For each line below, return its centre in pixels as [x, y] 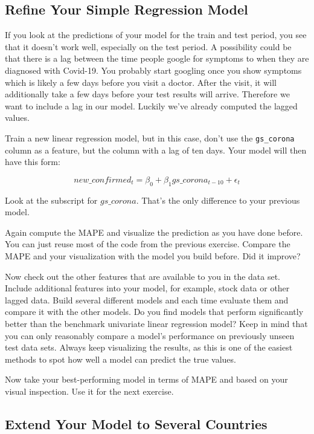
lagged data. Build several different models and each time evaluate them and [147, 300]
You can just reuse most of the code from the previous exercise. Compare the [148, 244]
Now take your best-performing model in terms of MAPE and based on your [146, 379]
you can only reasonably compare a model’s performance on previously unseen [150, 335]
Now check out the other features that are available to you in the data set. [143, 276]
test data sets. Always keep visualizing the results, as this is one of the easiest [149, 347]
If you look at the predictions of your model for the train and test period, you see [156, 35]
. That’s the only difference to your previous [218, 200]
